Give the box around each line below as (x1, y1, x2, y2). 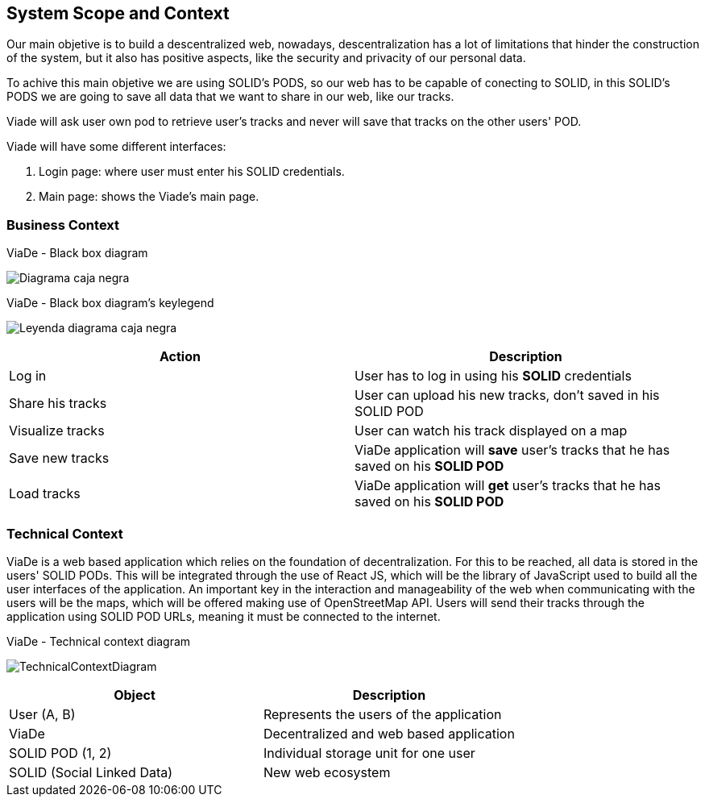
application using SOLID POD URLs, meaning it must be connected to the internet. (6, 609, 441, 623)
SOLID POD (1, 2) (9, 744, 112, 761)
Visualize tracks (9, 422, 105, 439)
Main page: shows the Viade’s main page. (39, 189, 259, 204)
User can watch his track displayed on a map (355, 422, 628, 439)
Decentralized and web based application (263, 725, 515, 742)
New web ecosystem (263, 763, 391, 780)
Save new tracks (9, 450, 110, 467)
